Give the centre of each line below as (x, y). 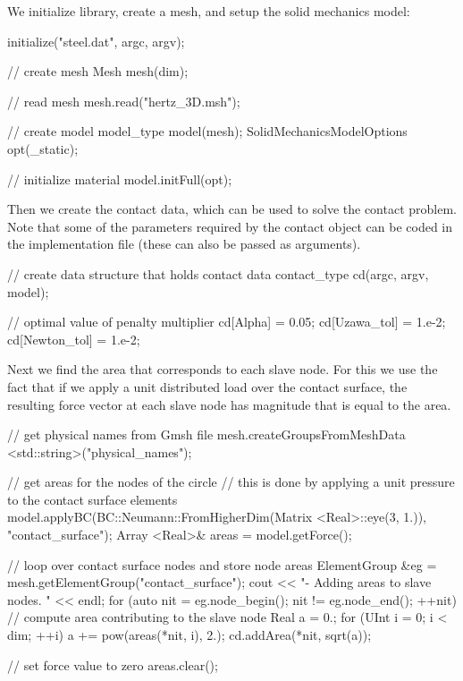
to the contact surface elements (93, 499)
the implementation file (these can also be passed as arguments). (184, 244)
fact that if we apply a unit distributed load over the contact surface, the (207, 386)
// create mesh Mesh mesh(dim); (98, 71)
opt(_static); (43, 148)
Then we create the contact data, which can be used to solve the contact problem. (232, 209)
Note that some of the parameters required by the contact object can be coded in (230, 226)
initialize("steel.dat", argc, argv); (96, 41)
